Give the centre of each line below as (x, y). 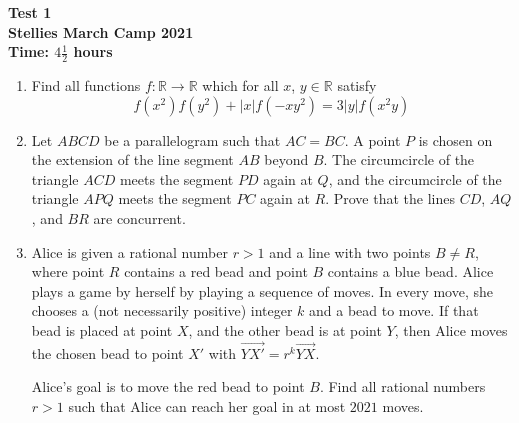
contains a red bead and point (216, 271)
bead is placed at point (102, 329)
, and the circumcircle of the (415, 178)
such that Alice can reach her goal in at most (207, 405)
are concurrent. (139, 217)
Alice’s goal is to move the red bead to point (168, 386)
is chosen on (455, 139)
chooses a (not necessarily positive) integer (162, 310)
